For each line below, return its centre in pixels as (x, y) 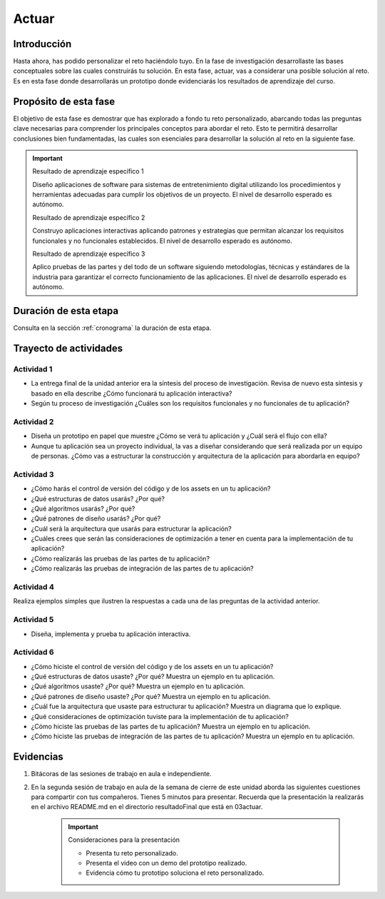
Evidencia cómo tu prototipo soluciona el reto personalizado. (175, 873)
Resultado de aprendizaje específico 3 (89, 254)
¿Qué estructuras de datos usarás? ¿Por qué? (98, 498)
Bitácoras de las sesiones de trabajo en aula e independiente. (121, 774)
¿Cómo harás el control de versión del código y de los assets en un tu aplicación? (151, 488)
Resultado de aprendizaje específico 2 (89, 217)
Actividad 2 (34, 421)
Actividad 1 (33, 369)
